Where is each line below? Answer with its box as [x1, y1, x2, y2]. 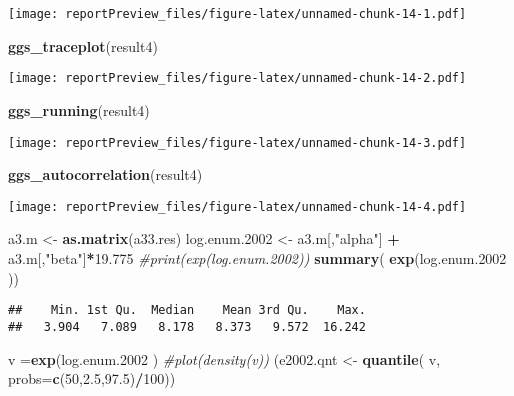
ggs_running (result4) [8, 99, 150, 120]
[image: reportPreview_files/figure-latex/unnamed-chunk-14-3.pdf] [8, 135, 467, 150]
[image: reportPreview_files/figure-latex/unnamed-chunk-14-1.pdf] [8, 7, 467, 21]
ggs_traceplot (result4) [8, 35, 158, 56]
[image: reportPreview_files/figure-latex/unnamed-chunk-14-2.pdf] [8, 71, 467, 86]
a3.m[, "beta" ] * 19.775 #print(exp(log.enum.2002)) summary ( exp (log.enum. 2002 [8, 248, 507, 268]
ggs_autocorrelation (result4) [8, 164, 203, 185]
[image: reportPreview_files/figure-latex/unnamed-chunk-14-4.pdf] [8, 199, 467, 214]
